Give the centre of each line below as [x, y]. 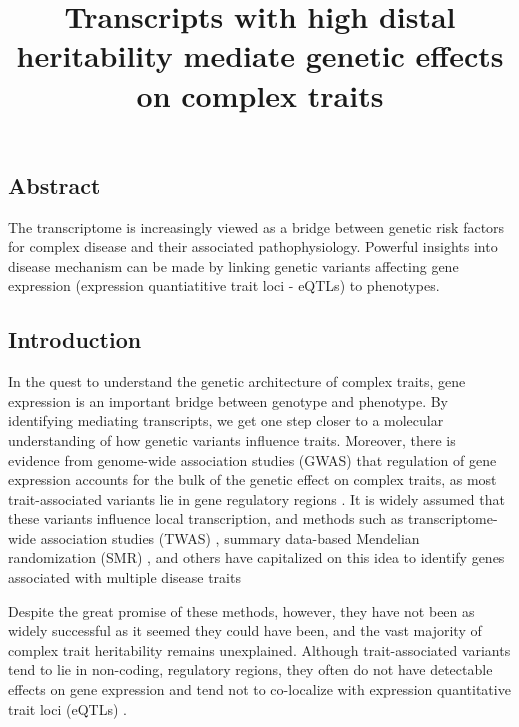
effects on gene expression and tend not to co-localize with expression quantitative [259, 689]
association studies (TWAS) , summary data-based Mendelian [230, 537]
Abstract [54, 184]
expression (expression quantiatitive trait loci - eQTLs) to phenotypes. [224, 285]
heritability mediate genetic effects [260, 55]
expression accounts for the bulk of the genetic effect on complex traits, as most [252, 479]
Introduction [75, 339]
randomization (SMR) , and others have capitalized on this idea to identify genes [256, 557]
